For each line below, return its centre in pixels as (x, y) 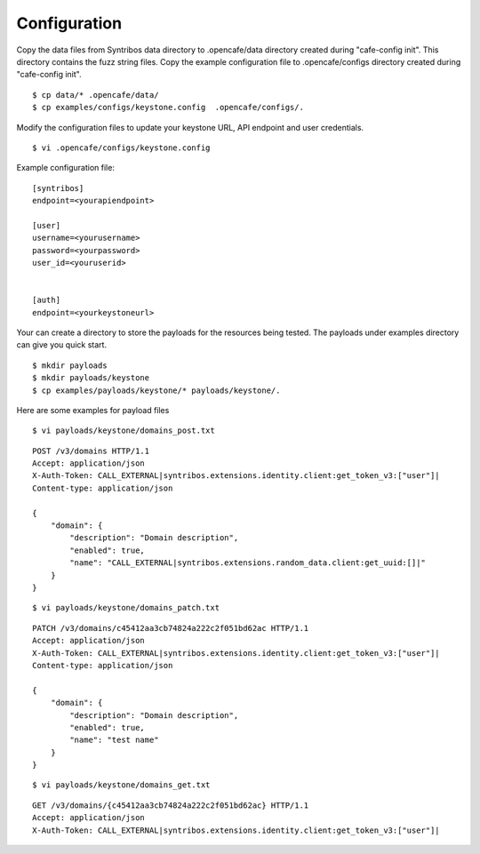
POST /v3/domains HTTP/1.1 (91, 451)
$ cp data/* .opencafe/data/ (96, 95)
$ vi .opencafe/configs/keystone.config (121, 148)
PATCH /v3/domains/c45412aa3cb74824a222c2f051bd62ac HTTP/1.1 (171, 628)
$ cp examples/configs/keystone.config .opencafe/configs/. (168, 108)
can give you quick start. (61, 345)
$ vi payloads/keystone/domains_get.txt (121, 785)
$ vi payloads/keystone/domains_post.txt (124, 431)
